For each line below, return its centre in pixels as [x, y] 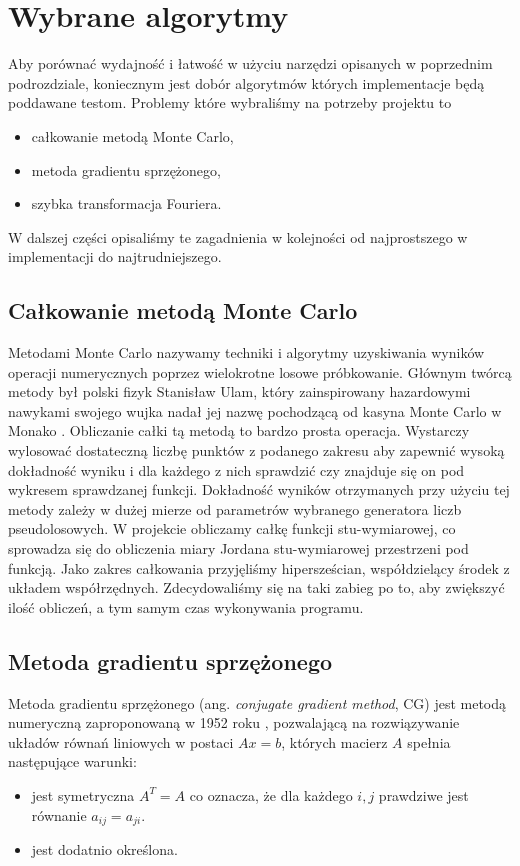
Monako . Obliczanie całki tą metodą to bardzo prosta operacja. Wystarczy [239, 430]
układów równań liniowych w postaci [121, 741]
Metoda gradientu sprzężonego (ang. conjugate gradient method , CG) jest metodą [257, 702]
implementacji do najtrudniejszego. [115, 256]
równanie [59, 814]
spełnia [429, 741]
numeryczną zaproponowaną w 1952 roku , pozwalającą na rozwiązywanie [234, 722]
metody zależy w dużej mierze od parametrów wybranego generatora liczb [235, 508]
